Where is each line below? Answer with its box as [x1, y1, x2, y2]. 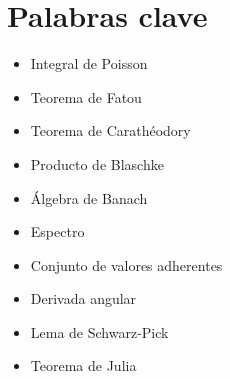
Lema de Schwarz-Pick [30, 321, 169, 342]
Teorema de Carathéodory [30, 120, 191, 141]
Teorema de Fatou [30, 86, 142, 107]
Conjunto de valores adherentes [30, 254, 223, 275]
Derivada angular [30, 288, 137, 309]
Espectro [30, 221, 85, 242]
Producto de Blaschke [30, 153, 164, 174]
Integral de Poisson [30, 53, 148, 74]
